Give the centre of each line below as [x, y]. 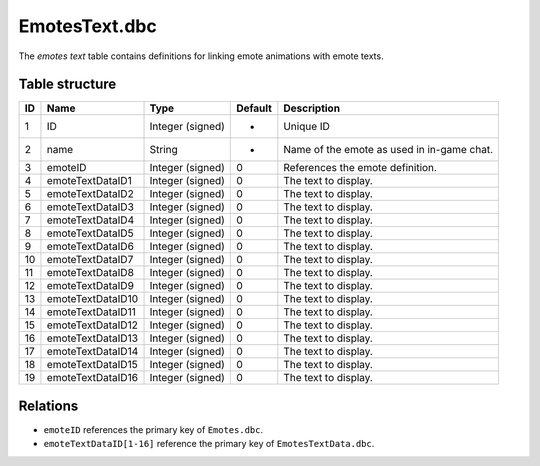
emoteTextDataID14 [92, 352]
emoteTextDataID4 [90, 220]
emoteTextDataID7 [90, 260]
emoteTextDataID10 [92, 299]
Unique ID [306, 127]
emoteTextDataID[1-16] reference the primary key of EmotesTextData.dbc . [209, 444]
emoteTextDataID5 [90, 233]
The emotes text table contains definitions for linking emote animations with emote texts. [201, 56]
